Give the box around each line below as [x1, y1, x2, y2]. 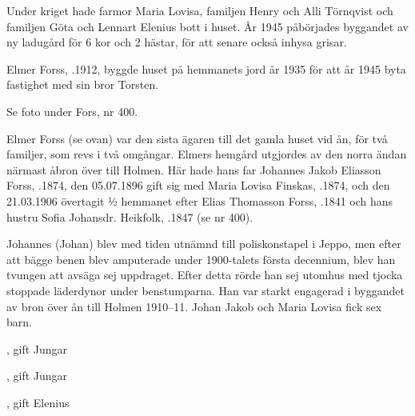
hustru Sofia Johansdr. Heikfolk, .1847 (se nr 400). [6, 208, 253, 225]
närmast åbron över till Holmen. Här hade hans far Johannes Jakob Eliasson [6, 161, 381, 178]
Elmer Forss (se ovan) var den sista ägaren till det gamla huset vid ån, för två [6, 130, 388, 146]
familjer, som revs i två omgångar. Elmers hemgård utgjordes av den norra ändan [6, 146, 407, 162]
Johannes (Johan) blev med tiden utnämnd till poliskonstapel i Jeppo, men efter [6, 235, 401, 252]
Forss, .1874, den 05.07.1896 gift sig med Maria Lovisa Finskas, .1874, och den [6, 177, 390, 194]
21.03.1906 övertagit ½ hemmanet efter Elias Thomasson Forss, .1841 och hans [6, 192, 393, 209]
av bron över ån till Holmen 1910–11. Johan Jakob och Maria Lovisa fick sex [6, 298, 382, 314]
